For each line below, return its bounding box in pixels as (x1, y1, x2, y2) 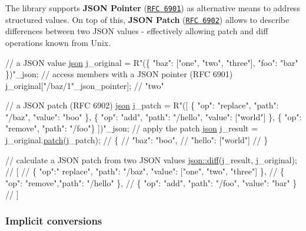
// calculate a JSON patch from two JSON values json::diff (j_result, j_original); (5, 153, 297, 166)
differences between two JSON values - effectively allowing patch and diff (5, 25, 268, 37)
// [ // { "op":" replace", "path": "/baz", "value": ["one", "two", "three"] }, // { (5, 165, 284, 177)
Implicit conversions (5, 213, 102, 227)
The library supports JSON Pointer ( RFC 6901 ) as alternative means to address (5, 2, 300, 14)
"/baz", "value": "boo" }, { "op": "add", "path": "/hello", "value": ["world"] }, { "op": (5, 110, 302, 123)
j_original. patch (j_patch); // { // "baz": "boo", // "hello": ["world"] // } (5, 134, 268, 146)
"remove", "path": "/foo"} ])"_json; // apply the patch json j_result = (5, 122, 258, 134)
